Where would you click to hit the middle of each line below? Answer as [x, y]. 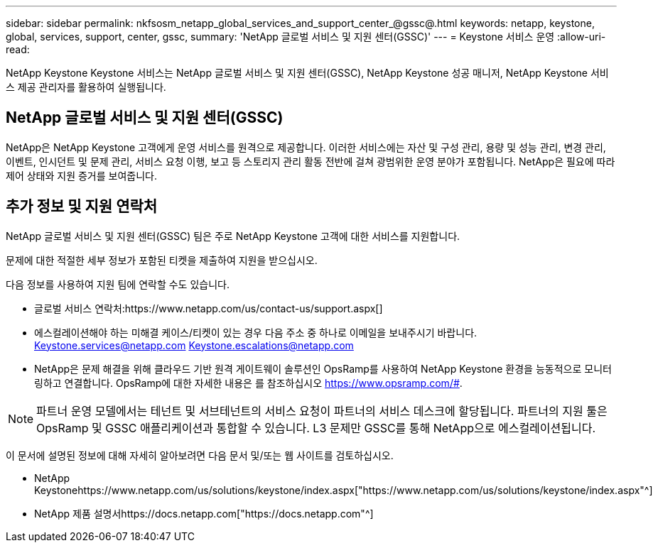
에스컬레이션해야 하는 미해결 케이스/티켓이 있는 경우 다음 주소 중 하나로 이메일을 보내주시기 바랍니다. [256, 332]
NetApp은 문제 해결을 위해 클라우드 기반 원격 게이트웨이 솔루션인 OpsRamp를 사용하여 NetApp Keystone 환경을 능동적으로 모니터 [323, 368]
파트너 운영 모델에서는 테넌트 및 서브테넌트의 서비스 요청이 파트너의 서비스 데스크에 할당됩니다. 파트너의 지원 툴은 [322, 411]
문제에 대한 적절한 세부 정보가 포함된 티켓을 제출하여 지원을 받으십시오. [162, 260]
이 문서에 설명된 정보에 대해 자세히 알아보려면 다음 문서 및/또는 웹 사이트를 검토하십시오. [200, 455]
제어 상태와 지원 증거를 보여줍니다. [81, 175]
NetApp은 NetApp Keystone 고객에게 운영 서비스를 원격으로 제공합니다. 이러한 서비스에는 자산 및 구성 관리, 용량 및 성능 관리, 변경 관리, [306, 147]
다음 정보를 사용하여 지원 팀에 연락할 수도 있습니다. [118, 284]
